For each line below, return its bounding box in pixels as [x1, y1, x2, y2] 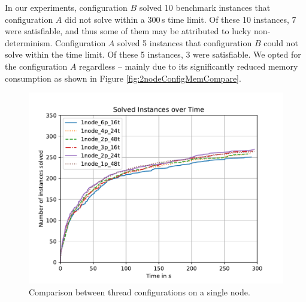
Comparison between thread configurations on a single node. [29, 285, 250, 298]
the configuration [5, 59, 68, 72]
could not [263, 36, 298, 49]
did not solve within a [65, 13, 145, 25]
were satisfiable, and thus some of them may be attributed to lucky [5, 25, 252, 37]
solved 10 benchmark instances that [139, 1, 271, 13]
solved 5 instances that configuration [117, 36, 252, 49]
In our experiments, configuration [5, 1, 128, 13]
